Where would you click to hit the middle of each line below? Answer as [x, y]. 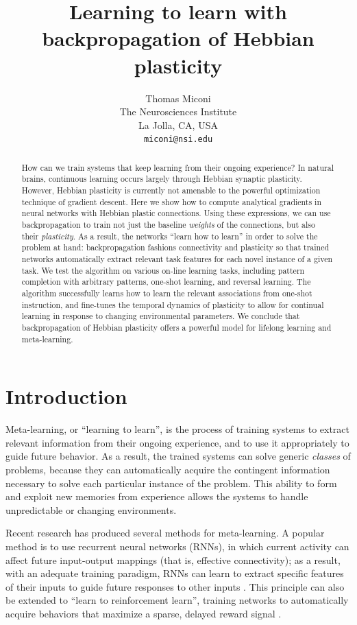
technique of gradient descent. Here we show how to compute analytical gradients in [172, 201]
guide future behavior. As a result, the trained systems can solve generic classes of [178, 456]
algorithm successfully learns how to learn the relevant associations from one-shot [167, 293]
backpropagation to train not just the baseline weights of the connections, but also [168, 225]
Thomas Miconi [178, 98]
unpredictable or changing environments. [91, 509]
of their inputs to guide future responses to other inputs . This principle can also [175, 586]
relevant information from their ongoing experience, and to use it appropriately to [177, 442]
